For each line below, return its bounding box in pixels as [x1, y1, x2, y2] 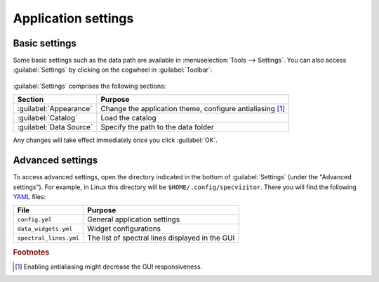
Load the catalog [100, 113, 157, 123]
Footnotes [13, 247, 50, 257]
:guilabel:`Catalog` [17, 113, 78, 123]
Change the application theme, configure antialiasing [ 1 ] [100, 104, 286, 114]
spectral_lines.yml [17, 234, 80, 242]
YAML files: [13, 192, 46, 200]
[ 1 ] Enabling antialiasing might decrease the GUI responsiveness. [15, 262, 203, 271]
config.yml [17, 215, 53, 223]
